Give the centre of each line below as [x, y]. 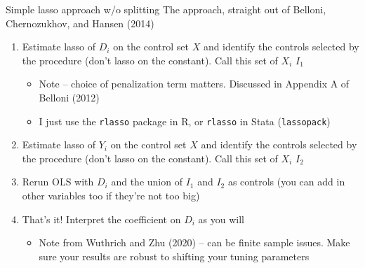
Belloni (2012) [69, 97]
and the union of [147, 182]
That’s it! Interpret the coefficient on [101, 219]
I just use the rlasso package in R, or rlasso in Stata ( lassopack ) [185, 121]
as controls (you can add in [286, 182]
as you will [221, 219]
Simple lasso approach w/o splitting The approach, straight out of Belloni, [166, 9]
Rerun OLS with [58, 182]
